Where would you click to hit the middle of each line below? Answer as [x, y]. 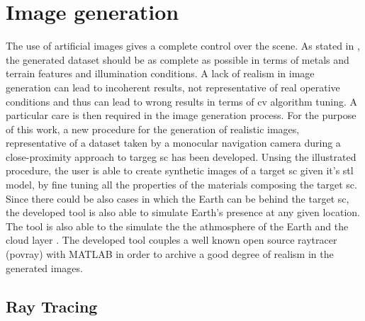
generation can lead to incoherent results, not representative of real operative [173, 87]
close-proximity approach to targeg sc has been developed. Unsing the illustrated [181, 156]
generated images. [44, 267]
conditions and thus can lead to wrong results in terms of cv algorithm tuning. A [182, 101]
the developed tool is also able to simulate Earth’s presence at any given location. [183, 212]
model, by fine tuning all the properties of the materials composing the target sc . [181, 185]
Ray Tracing [52, 306]
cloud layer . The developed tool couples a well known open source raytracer [172, 240]
